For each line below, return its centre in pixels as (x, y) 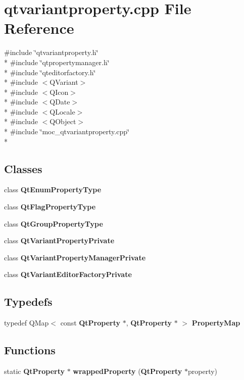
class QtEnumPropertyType (53, 189)
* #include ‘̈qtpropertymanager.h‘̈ (57, 62)
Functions (30, 350)
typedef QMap (27, 323)
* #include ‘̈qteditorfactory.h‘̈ (50, 72)
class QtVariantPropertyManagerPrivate (75, 257)
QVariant (64, 82)
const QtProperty (90, 323)
